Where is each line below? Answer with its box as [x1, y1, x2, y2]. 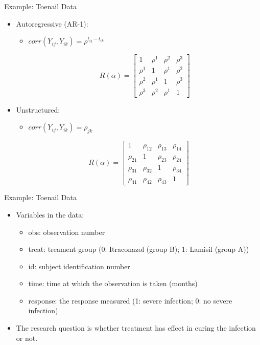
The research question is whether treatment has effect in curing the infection [16, 322, 256, 333]
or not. [16, 332, 38, 343]
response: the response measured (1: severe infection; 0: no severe [28, 295, 232, 306]
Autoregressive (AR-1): [16, 18, 88, 29]
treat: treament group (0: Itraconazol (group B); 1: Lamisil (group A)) [28, 244, 249, 254]
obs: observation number [28, 226, 105, 237]
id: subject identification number [28, 261, 130, 271]
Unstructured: [16, 104, 60, 115]
